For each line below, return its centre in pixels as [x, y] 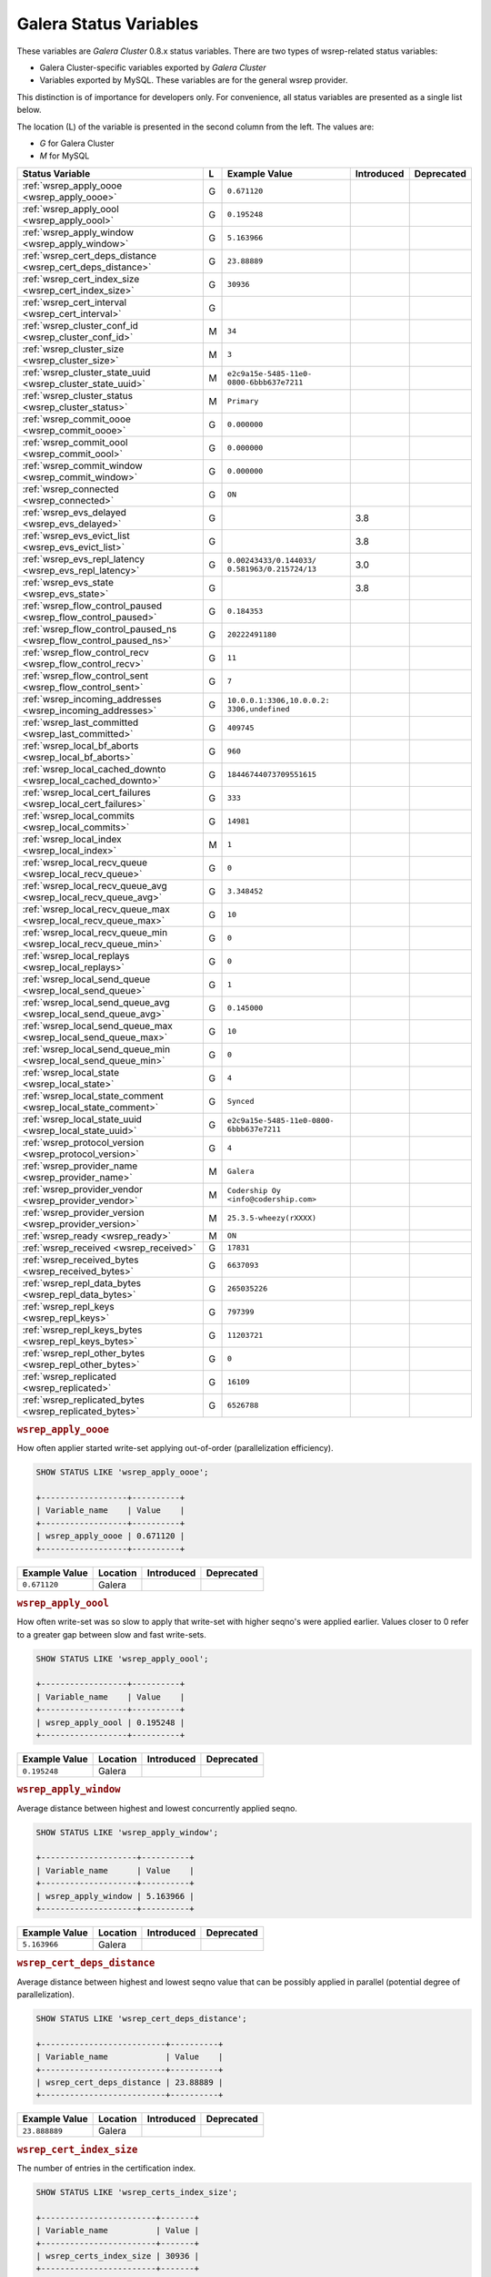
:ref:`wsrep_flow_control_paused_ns [100, 628]
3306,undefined [259, 709]
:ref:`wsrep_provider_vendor [83, 1189]
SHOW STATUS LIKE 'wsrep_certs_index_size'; [137, 2192]
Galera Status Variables [108, 24]
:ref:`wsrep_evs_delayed [75, 512]
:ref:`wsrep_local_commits [79, 815]
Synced [241, 1102]
